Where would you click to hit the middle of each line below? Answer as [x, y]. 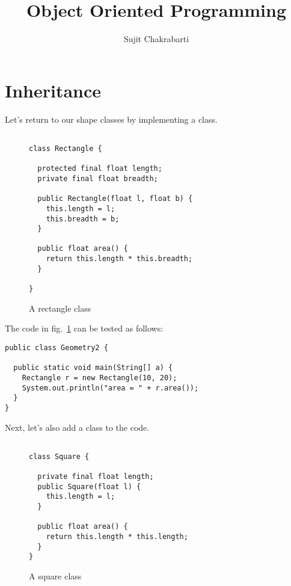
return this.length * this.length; [117, 537]
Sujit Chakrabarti [156, 39]
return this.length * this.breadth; [119, 259]
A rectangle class [60, 308]
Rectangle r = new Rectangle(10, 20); [100, 378]
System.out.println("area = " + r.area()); [110, 388]
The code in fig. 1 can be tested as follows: [84, 328]
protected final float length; [100, 169]
